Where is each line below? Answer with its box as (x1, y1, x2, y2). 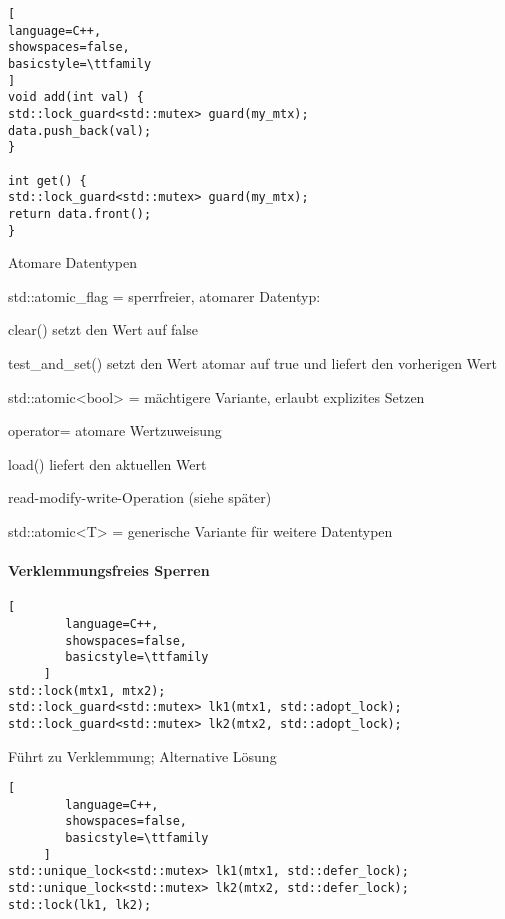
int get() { (8, 173, 87, 188)
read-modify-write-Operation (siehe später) (8, 487, 272, 508)
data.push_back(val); (8, 123, 152, 138)
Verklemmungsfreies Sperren (8, 560, 210, 581)
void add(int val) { (8, 90, 145, 105)
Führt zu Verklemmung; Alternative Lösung (8, 745, 277, 766)
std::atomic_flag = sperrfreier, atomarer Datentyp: (8, 285, 321, 306)
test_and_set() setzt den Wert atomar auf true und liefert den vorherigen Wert (8, 352, 497, 373)
